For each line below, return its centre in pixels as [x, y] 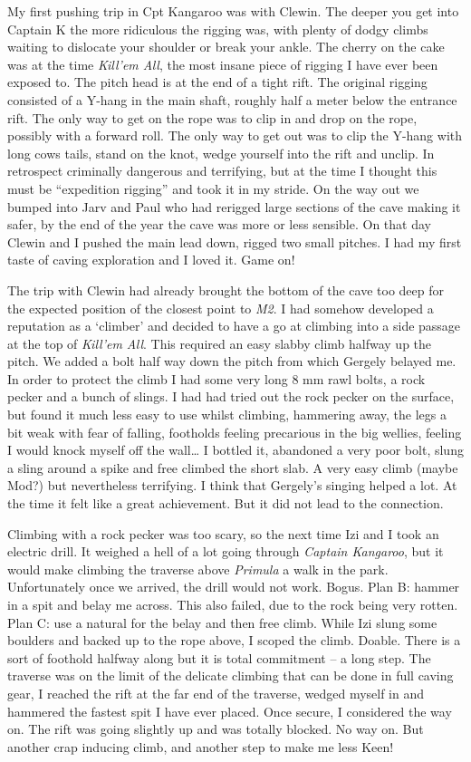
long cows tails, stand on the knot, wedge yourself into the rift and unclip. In [221, 153]
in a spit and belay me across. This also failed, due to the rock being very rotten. [233, 604]
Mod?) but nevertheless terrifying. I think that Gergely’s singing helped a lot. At [232, 485]
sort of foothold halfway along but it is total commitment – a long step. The [219, 657]
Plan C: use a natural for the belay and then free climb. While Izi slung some [222, 622]
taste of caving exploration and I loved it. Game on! [151, 260]
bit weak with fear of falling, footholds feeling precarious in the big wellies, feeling [235, 432]
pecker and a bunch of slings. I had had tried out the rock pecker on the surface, [231, 396]
